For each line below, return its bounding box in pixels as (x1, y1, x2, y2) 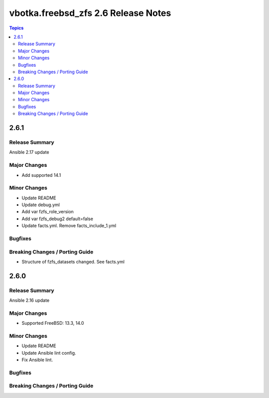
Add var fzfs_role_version (21, 209, 74, 215)
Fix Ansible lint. (21, 357, 53, 363)
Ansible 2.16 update (9, 297, 50, 303)
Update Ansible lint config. (21, 350, 77, 356)
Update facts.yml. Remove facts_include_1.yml (21, 223, 117, 229)
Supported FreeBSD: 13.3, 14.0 (21, 320, 84, 326)
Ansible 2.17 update (9, 149, 49, 155)
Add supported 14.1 (21, 172, 61, 178)
